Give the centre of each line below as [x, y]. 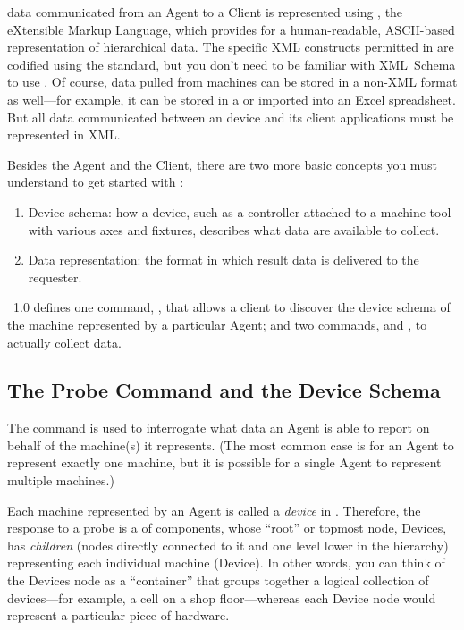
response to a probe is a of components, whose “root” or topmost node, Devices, [227, 528]
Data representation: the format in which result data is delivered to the [224, 260]
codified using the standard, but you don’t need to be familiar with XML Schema [232, 64]
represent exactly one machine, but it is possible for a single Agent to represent [224, 462]
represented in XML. [64, 134]
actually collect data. [64, 342]
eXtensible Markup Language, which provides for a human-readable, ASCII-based [231, 29]
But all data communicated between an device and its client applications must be [231, 117]
